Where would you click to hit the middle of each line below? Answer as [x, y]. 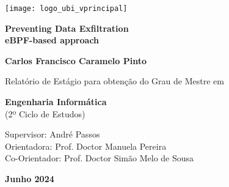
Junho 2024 [30, 178]
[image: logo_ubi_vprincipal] [66, 9]
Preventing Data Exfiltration [67, 28]
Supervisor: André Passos [53, 134]
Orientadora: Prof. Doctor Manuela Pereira [86, 146]
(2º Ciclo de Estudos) [45, 113]
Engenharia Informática [56, 102]
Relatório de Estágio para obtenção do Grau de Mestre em [114, 81]
